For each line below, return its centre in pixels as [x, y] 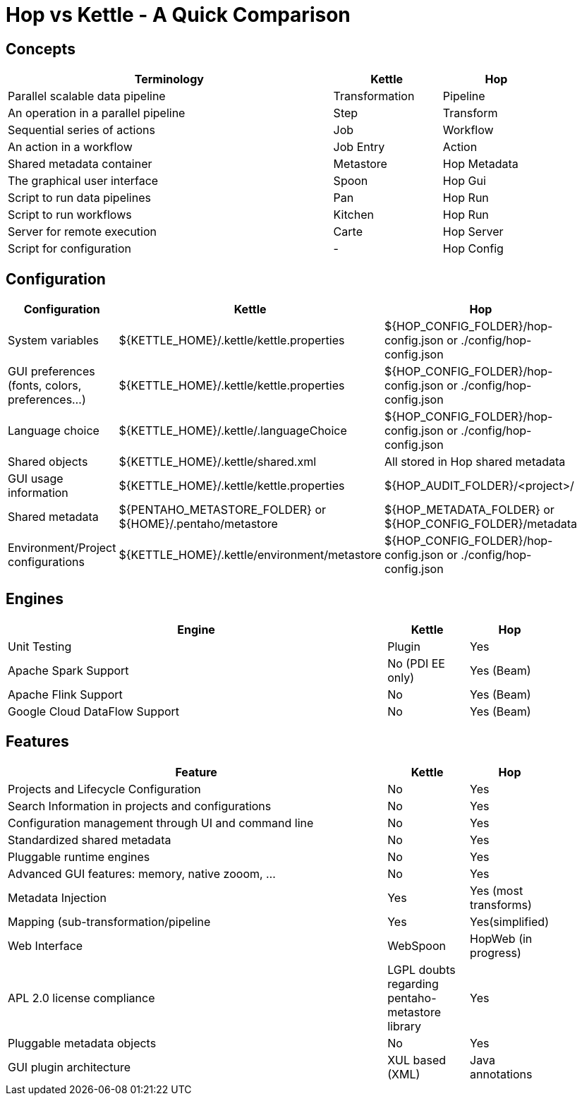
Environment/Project [62, 548]
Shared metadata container [80, 164]
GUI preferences [51, 372]
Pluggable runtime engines [79, 856]
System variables [54, 341]
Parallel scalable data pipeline [87, 96]
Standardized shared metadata [90, 840]
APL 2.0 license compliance [81, 998]
